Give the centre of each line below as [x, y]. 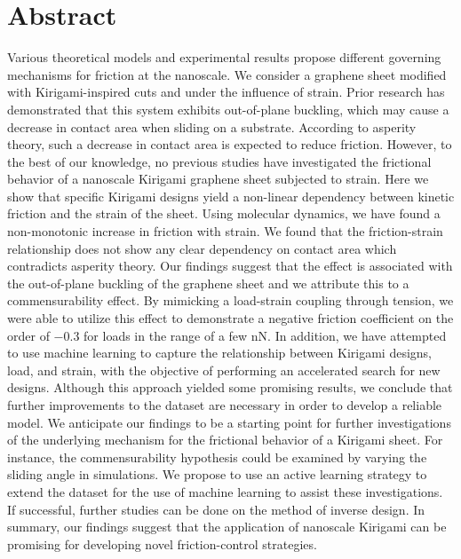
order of [28, 335]
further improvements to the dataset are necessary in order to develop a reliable [225, 405]
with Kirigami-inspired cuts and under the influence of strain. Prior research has [226, 92]
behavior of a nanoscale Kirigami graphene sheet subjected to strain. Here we [218, 179]
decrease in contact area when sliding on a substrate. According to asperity [212, 126]
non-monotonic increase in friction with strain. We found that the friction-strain [225, 231]
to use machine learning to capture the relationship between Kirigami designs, [220, 353]
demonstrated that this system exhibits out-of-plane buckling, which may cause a [228, 109]
